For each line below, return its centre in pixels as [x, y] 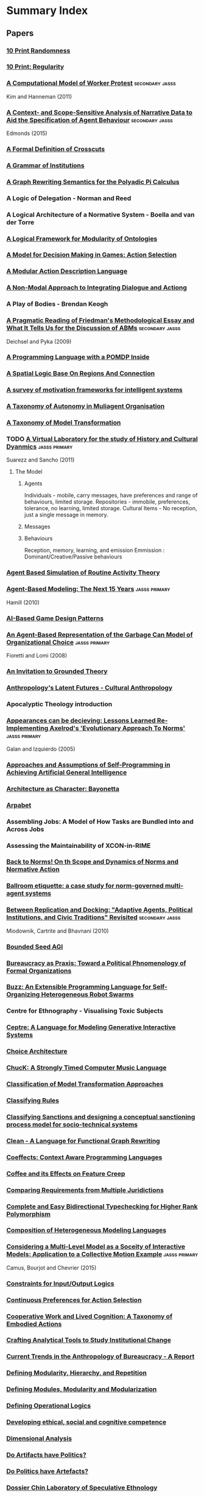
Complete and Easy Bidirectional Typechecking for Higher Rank [102, 1206]
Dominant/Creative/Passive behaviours [73, 557]
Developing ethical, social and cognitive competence [86, 1422]
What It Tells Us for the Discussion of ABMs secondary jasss [93, 328]
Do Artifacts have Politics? [46, 1454]
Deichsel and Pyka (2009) [39, 341]
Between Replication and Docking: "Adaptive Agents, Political [100, 910]
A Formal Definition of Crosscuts [56, 149]
